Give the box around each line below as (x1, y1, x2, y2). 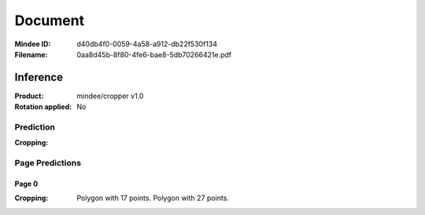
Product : (14, 91, 44, 100)
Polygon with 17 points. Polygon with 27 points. (76, 193, 230, 203)
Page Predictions (14, 158, 82, 169)
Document (14, 12, 85, 29)
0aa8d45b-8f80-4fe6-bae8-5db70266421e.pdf (76, 49, 232, 59)
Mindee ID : (14, 39, 51, 49)
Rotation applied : (14, 102, 72, 111)
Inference (14, 71, 63, 84)
